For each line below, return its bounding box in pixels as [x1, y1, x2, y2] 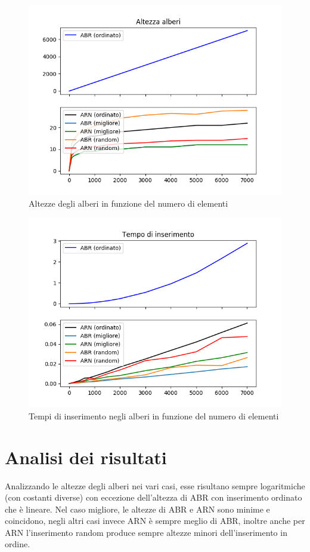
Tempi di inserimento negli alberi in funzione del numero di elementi [29, 409, 279, 422]
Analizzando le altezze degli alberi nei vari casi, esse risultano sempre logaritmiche [5, 479, 305, 492]
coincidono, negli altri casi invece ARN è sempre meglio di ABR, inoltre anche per [5, 514, 305, 527]
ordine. [5, 538, 30, 550]
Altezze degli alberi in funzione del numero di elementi [29, 197, 228, 209]
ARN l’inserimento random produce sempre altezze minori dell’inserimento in [5, 526, 287, 538]
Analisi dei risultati [5, 444, 167, 469]
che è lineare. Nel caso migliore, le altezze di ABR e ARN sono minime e [5, 502, 270, 515]
